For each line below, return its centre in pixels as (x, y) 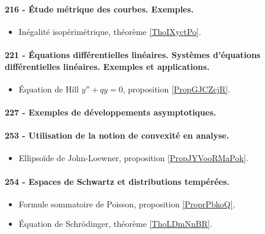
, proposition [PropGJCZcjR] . (177, 89)
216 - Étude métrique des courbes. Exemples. (99, 9)
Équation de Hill (49, 89)
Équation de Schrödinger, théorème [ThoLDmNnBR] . (115, 224)
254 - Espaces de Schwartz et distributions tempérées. (117, 181)
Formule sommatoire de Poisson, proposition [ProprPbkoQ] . (127, 203)
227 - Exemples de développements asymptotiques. (111, 112)
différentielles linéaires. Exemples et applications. (107, 66)
